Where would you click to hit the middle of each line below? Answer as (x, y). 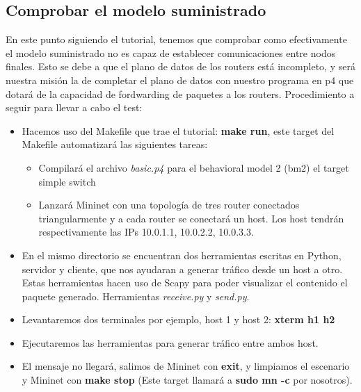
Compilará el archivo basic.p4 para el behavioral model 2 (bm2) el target (194, 167)
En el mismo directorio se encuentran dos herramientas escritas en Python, (182, 255)
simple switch (67, 181)
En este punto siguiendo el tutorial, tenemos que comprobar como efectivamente (176, 39)
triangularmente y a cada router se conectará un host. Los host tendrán (191, 218)
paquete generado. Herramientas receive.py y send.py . (136, 296)
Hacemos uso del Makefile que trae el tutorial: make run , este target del (178, 130)
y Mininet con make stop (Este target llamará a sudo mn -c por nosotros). (187, 380)
